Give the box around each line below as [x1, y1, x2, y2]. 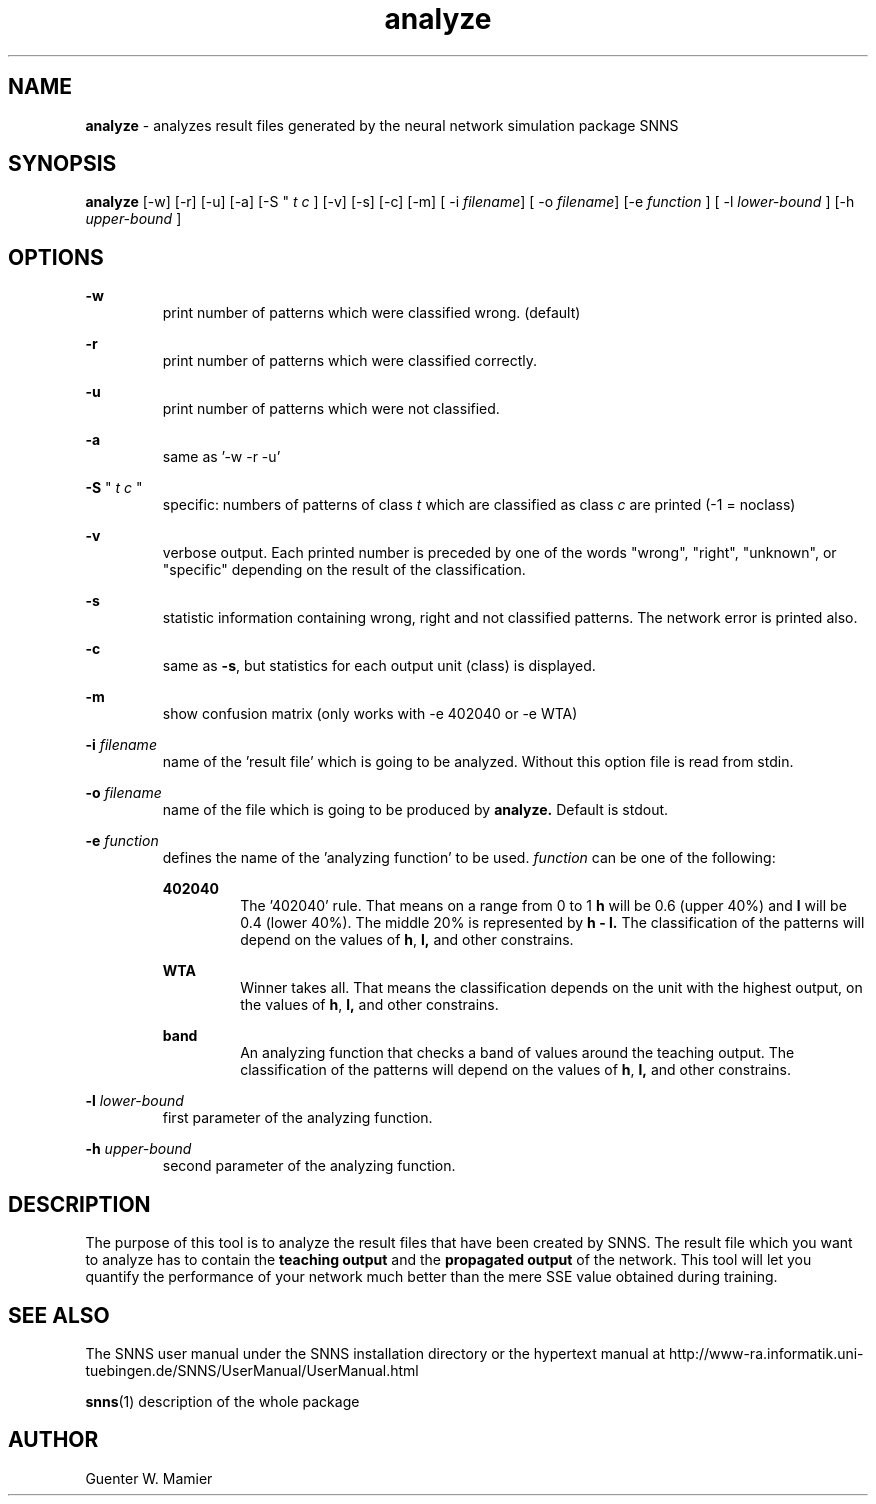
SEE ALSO [8, 1302, 110, 1328]
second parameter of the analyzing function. [162, 1157, 456, 1175]
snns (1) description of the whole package [85, 1392, 360, 1410]
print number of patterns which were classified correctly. [162, 352, 537, 370]
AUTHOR [8, 1427, 99, 1453]
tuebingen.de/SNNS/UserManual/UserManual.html [85, 1361, 419, 1379]
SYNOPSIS [8, 151, 117, 177]
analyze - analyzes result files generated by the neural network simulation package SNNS [85, 116, 679, 134]
